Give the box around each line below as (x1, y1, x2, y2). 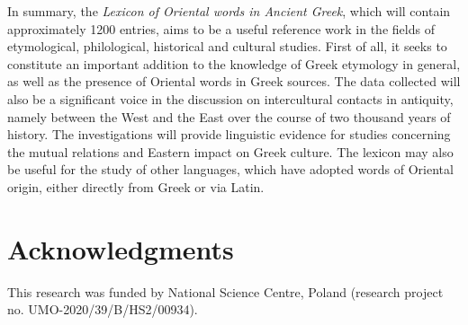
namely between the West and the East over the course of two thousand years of (7, 107, 451, 126)
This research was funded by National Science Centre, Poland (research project (7, 282, 444, 301)
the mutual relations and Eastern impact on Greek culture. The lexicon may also (7, 142, 454, 161)
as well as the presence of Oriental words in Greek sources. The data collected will (7, 72, 461, 91)
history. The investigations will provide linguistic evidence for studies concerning (7, 125, 451, 144)
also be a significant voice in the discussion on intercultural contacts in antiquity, (7, 89, 454, 108)
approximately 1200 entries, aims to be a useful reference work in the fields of (7, 19, 435, 38)
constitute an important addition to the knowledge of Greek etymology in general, (7, 54, 461, 73)
